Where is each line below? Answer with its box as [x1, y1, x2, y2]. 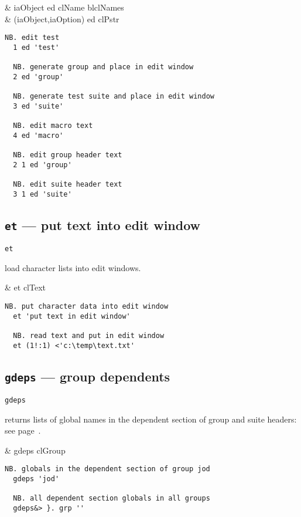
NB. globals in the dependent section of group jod [5, 465, 210, 474]
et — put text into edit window [5, 215, 201, 234]
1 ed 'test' [13, 43, 60, 52]
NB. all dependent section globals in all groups [13, 494, 210, 503]
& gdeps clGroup [5, 444, 66, 456]
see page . [5, 424, 41, 437]
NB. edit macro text [13, 121, 93, 130]
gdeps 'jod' [13, 475, 60, 484]
